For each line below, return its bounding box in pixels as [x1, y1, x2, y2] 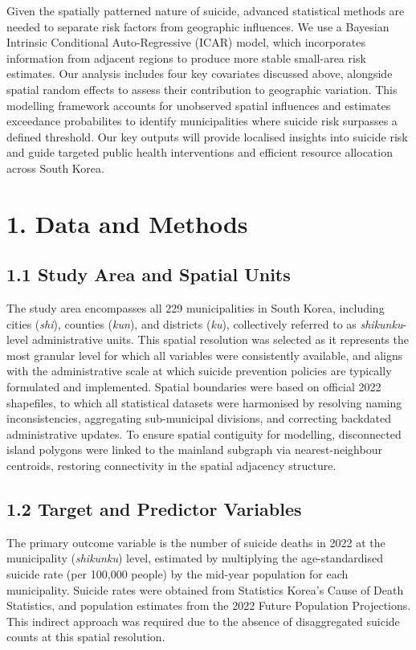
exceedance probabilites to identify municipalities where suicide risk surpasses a [6, 112, 398, 129]
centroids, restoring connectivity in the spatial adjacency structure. [6, 457, 336, 474]
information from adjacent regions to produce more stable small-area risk [6, 49, 366, 66]
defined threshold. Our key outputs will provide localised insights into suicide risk [6, 128, 408, 145]
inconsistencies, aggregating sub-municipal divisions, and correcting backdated [6, 410, 391, 427]
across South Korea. [6, 159, 104, 176]
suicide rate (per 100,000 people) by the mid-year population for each [6, 566, 349, 583]
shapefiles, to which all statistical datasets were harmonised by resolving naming [6, 394, 402, 411]
